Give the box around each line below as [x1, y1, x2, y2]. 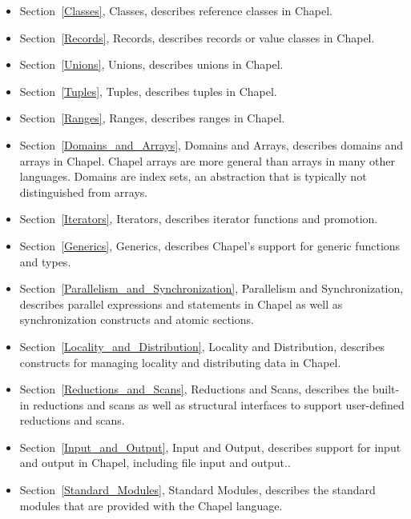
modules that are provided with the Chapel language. [19, 497, 283, 513]
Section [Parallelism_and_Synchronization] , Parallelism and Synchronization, [19, 280, 404, 297]
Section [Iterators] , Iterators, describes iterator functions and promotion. [19, 210, 378, 227]
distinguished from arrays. [19, 183, 148, 200]
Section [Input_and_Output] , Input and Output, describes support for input [19, 438, 401, 455]
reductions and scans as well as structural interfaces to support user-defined [33, 396, 405, 413]
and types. [19, 253, 71, 269]
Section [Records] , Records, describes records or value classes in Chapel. [19, 29, 375, 46]
